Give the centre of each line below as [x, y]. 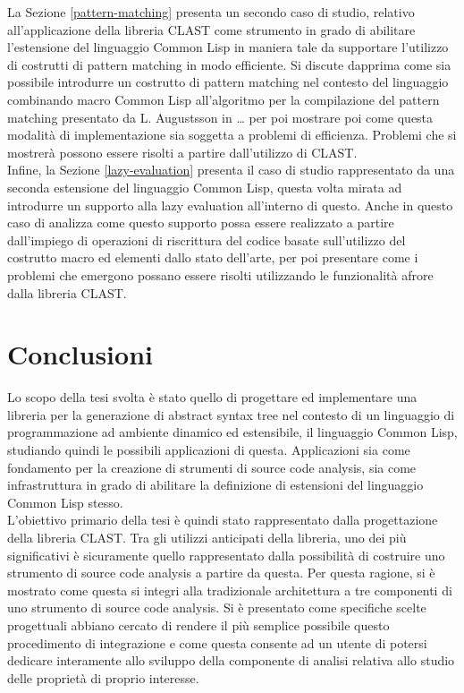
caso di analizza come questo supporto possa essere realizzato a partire [201, 222]
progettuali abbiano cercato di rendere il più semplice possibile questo [198, 625]
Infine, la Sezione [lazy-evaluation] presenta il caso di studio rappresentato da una [231, 170]
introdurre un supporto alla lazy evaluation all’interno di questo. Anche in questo [230, 205]
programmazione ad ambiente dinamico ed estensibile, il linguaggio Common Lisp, [232, 432]
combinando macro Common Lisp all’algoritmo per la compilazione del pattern [224, 99]
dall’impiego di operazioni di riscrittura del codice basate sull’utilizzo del [207, 240]
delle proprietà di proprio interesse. [103, 677]
